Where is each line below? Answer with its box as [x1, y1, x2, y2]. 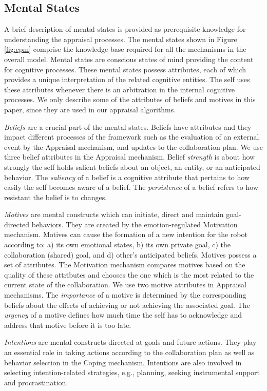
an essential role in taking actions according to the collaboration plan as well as [4, 347, 255, 358]
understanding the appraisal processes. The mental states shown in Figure [4, 33, 237, 44]
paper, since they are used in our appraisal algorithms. [4, 104, 176, 114]
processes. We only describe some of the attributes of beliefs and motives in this [4, 94, 256, 105]
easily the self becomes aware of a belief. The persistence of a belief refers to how [4, 182, 258, 192]
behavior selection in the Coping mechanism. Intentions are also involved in [4, 357, 242, 367]
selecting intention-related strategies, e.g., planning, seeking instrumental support [4, 367, 260, 378]
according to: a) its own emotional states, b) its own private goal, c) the [4, 239, 231, 250]
